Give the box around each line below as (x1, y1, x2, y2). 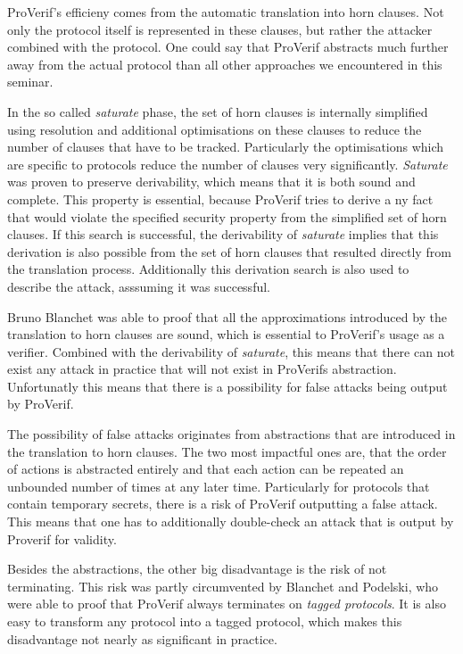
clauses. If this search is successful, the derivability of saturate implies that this (7, 225, 439, 244)
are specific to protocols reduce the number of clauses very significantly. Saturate (7, 154, 448, 173)
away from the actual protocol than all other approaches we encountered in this (7, 54, 442, 73)
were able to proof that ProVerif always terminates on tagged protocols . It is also (7, 594, 446, 613)
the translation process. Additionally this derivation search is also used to (7, 260, 409, 278)
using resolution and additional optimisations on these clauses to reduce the (7, 120, 422, 138)
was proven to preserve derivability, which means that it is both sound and (7, 172, 416, 191)
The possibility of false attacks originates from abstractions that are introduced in (7, 425, 456, 443)
